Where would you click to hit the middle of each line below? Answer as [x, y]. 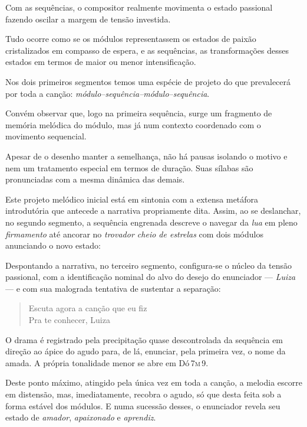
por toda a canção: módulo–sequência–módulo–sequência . [108, 93]
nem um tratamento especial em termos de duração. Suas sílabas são [129, 167]
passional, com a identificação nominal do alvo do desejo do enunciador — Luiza [151, 277]
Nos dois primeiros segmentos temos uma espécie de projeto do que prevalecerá [148, 81]
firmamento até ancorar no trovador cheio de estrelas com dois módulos [134, 234]
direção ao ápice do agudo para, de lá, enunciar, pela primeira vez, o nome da [146, 351]
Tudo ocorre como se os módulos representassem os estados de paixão [131, 39]
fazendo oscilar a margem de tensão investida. [88, 19]
